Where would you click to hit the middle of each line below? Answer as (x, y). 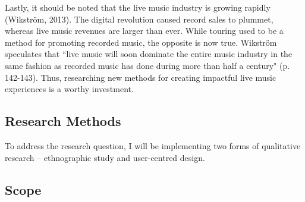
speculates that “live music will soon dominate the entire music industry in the (149, 54)
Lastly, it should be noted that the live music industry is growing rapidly (138, 7)
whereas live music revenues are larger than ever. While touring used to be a (144, 31)
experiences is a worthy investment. (69, 89)
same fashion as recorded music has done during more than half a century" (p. (147, 65)
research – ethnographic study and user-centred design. (105, 157)
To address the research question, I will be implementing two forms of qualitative (153, 145)
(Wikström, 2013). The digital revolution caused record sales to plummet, (139, 19)
